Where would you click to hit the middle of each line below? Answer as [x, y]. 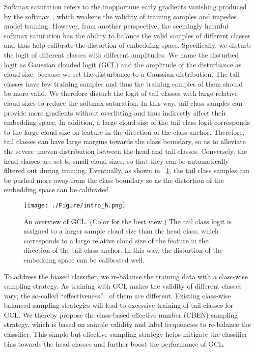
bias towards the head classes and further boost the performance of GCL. [114, 343]
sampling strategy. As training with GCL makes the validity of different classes [123, 286]
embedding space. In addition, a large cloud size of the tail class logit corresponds [127, 122]
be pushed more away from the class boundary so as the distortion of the [114, 180]
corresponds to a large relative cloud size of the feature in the [116, 240]
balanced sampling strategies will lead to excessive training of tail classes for [119, 305]
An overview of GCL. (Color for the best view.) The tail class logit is [128, 221]
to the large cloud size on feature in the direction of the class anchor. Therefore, [124, 132]
